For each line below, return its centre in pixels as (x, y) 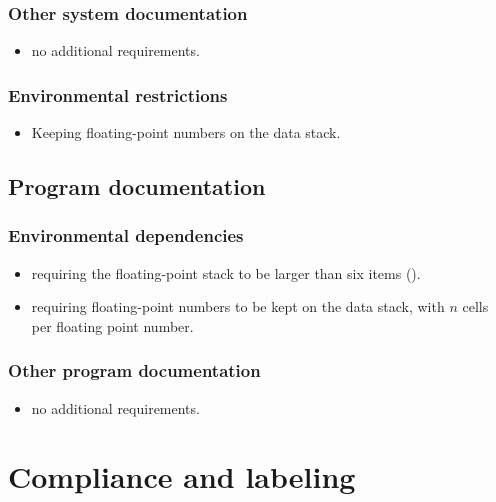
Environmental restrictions (118, 94)
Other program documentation (134, 370)
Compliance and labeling (182, 476)
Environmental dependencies (126, 235)
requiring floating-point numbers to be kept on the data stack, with (238, 306)
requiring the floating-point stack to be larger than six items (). (226, 272)
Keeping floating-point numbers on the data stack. (186, 132)
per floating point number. (112, 325)
